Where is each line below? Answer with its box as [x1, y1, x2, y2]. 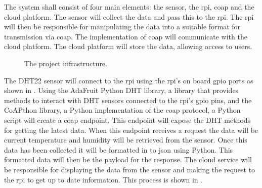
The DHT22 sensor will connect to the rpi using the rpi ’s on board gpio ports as [4, 75, 253, 85]
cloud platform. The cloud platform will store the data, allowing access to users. [4, 41, 252, 52]
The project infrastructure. [24, 58, 107, 68]
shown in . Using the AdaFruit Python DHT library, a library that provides [4, 85, 239, 96]
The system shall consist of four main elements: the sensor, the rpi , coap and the [4, 2, 254, 12]
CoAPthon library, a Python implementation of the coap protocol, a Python [4, 105, 241, 115]
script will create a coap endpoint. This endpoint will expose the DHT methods [4, 114, 251, 125]
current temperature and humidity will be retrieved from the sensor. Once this [4, 134, 247, 145]
